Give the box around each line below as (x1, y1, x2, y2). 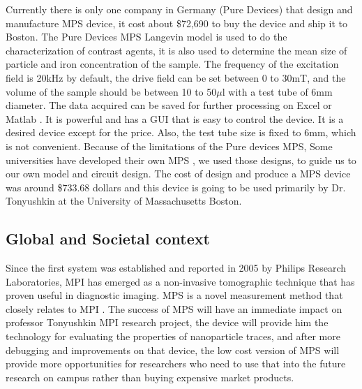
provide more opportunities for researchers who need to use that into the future (6, 356, 346, 371)
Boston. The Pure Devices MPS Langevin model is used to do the (6, 29, 287, 44)
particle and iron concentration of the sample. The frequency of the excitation (6, 57, 339, 71)
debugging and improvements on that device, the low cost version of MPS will (6, 342, 340, 357)
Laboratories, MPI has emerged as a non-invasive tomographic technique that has (6, 274, 355, 288)
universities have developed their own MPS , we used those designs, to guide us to (6, 152, 356, 167)
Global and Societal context (6, 228, 210, 249)
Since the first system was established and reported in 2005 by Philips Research (6, 260, 347, 275)
